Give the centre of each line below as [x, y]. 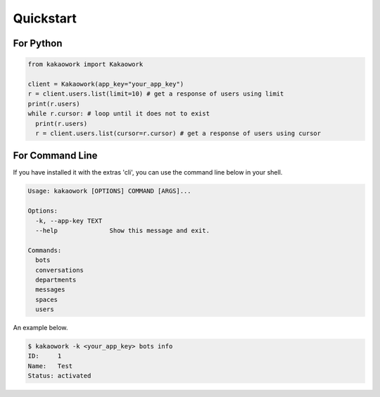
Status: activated [59, 376]
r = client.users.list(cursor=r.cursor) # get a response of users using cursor [178, 133]
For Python [38, 43]
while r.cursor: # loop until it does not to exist [119, 114]
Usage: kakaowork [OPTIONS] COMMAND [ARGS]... [109, 191]
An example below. [40, 328]
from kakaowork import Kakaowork [85, 64]
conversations [60, 270]
